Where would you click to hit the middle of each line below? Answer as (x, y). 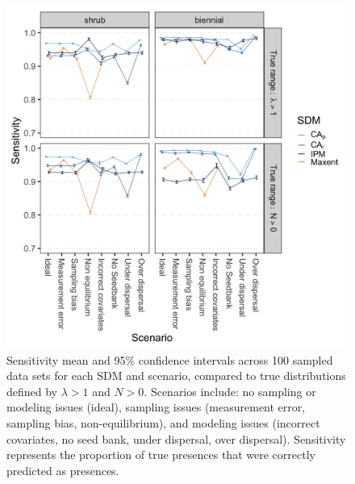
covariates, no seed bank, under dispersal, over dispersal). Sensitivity (176, 438)
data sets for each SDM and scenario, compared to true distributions (176, 376)
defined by (32, 391)
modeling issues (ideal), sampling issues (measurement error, (156, 407)
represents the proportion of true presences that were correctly (161, 455)
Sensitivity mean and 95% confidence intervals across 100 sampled (170, 359)
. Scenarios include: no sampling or (230, 391)
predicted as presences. (63, 470)
